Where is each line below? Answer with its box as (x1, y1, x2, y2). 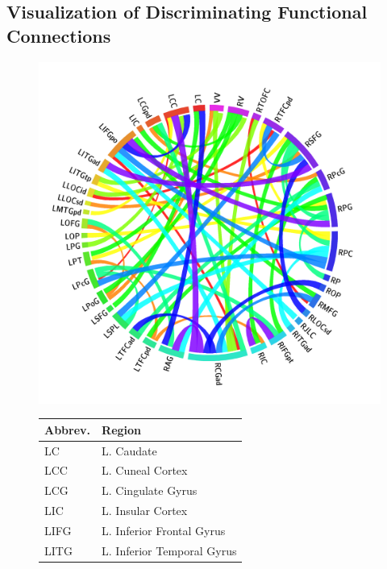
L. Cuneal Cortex (102, 462, 188, 479)
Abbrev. (44, 421, 91, 438)
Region (102, 421, 142, 438)
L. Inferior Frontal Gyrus (102, 521, 226, 538)
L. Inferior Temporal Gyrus (102, 542, 237, 559)
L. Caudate (102, 442, 157, 459)
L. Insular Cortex (102, 502, 188, 519)
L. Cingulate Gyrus (102, 482, 198, 499)
